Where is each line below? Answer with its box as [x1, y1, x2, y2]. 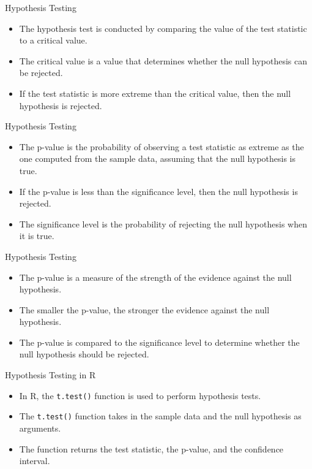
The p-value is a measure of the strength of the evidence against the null [19, 270, 292, 283]
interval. [19, 454, 50, 467]
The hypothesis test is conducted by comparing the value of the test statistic [19, 21, 307, 34]
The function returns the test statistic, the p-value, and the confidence [19, 442, 284, 455]
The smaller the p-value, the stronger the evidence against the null [19, 303, 270, 316]
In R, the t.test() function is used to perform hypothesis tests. [19, 389, 261, 402]
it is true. [19, 229, 54, 242]
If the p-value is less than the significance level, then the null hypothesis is [19, 185, 298, 197]
